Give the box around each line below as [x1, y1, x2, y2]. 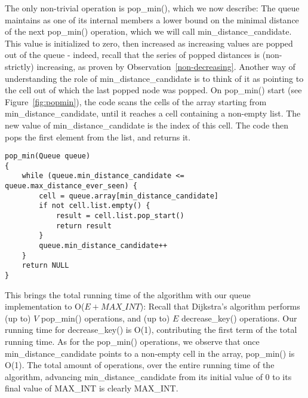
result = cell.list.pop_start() [56, 212, 184, 221]
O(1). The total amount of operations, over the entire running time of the [5, 359, 275, 371]
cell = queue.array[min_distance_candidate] [39, 191, 218, 200]
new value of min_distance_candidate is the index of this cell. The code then [5, 118, 289, 131]
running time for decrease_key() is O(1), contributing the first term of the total [5, 323, 297, 336]
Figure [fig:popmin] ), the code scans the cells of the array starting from [5, 95, 267, 108]
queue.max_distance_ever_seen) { [5, 182, 137, 191]
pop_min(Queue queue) [5, 152, 91, 161]
